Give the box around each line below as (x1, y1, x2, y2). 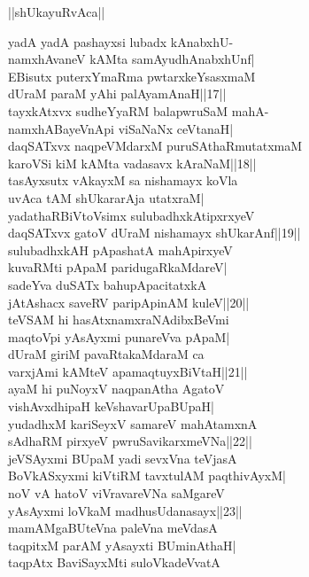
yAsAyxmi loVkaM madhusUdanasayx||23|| (8, 501, 243, 519)
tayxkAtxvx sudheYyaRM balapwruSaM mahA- (8, 101, 269, 120)
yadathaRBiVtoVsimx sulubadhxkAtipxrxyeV (8, 206, 255, 224)
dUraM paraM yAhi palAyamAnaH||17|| (8, 84, 227, 103)
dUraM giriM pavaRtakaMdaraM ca (8, 345, 205, 363)
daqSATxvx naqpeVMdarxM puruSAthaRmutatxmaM (8, 136, 303, 155)
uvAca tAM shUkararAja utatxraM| (8, 188, 205, 207)
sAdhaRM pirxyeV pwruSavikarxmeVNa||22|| (8, 432, 252, 450)
